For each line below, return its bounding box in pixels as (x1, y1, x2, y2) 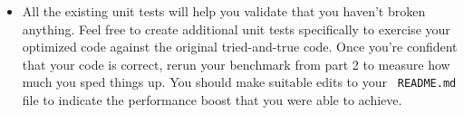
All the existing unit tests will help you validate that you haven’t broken (22, 2, 426, 20)
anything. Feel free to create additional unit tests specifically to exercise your (22, 19, 450, 38)
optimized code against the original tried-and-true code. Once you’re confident (22, 37, 458, 56)
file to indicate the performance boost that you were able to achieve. (22, 91, 402, 110)
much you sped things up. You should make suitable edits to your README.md (22, 72, 457, 91)
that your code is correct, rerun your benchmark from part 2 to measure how (22, 54, 450, 73)
